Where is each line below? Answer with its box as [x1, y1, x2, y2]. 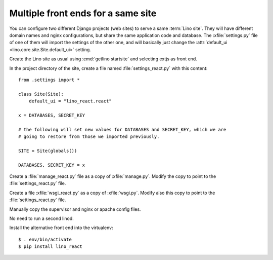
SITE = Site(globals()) [18, 147, 77, 154]
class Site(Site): [18, 91, 64, 97]
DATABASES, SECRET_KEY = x [18, 162, 85, 168]
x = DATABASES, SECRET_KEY [18, 112, 85, 118]
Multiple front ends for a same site [9, 8, 157, 19]
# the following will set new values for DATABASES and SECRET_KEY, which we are [18, 127, 226, 132]
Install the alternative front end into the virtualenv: [9, 225, 113, 231]
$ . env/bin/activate [18, 236, 72, 242]
